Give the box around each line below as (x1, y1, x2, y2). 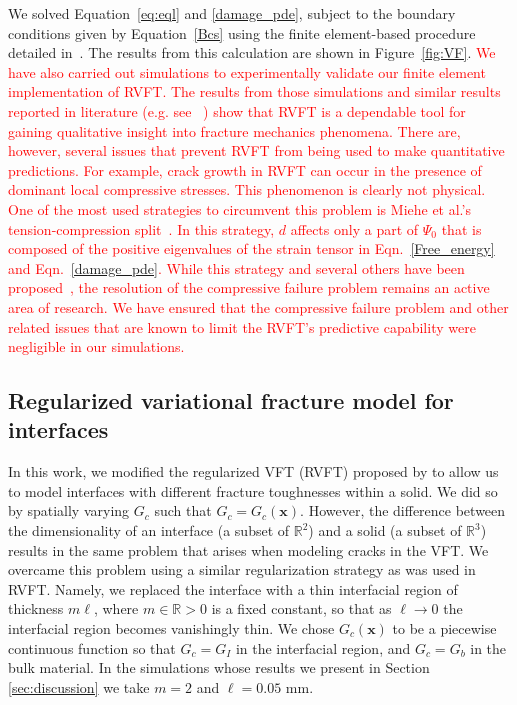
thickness (8, 598, 64, 619)
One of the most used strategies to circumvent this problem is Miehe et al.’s (8, 198, 471, 219)
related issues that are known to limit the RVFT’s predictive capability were (8, 316, 476, 337)
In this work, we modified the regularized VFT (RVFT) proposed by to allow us (8, 461, 499, 482)
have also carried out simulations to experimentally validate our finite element (8, 61, 486, 82)
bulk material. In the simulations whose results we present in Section (8, 657, 430, 678)
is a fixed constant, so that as (211, 598, 392, 619)
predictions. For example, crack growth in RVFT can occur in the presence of (8, 159, 482, 180)
